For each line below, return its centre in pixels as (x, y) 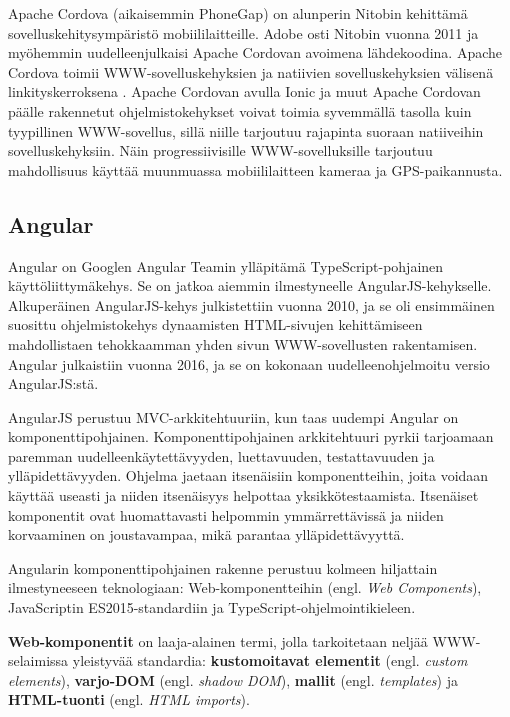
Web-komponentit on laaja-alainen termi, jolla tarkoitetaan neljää (218, 640)
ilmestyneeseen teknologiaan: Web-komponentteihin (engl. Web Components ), (245, 587)
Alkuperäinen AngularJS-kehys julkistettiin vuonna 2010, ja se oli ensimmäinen (251, 304)
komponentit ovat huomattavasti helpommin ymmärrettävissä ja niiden (226, 514)
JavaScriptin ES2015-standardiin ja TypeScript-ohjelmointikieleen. (212, 607)
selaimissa (38, 660)
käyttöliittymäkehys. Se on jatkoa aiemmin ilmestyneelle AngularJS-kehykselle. (250, 285)
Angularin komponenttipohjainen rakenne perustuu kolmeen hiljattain (223, 567)
